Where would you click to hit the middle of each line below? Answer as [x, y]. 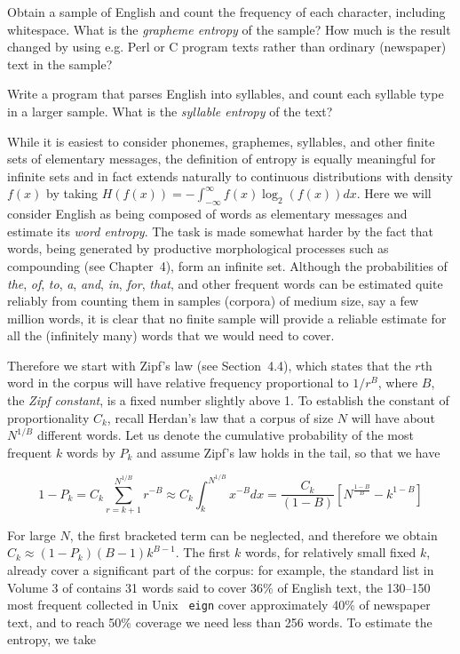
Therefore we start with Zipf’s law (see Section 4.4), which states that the [209, 365]
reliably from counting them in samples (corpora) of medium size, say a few [213, 301]
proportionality [48, 417]
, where [398, 383]
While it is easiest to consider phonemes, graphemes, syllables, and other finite [221, 141]
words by [91, 452]
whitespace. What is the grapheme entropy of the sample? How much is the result [229, 29]
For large [32, 534]
